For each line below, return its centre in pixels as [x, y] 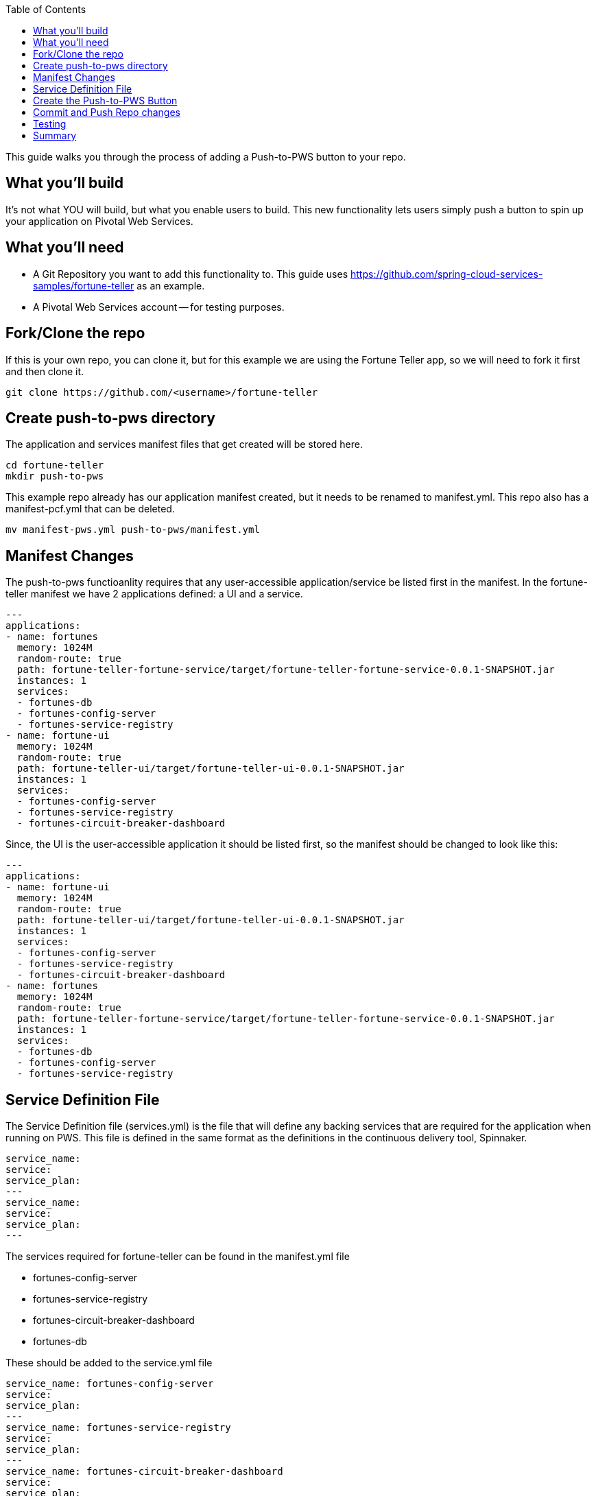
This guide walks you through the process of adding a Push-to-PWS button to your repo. [206, 157]
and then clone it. [45, 371]
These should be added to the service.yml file [109, 1363]
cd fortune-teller [55, 465]
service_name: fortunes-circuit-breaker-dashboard [144, 1472]
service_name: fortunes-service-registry [118, 1428]
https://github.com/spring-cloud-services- [447, 274]
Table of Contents [46, 9]
